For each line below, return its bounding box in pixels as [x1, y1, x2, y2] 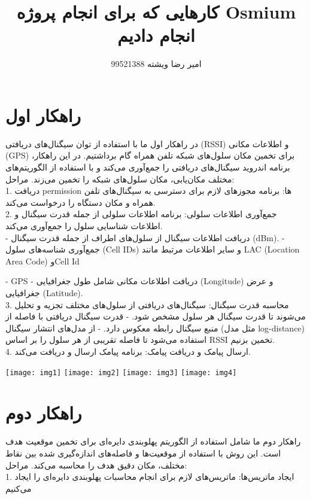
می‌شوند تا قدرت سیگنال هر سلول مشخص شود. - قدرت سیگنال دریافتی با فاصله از [5, 310, 306, 322]
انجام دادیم [117, 23, 195, 47]
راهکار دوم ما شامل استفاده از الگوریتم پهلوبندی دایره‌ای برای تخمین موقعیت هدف [5, 435, 301, 448]
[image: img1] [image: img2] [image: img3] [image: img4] [5, 368, 237, 377]
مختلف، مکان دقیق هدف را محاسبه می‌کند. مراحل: [5, 458, 187, 471]
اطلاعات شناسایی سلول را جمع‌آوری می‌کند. [5, 220, 163, 232]
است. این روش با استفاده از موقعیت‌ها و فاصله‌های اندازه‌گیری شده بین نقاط [5, 446, 281, 459]
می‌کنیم [5, 482, 32, 494]
